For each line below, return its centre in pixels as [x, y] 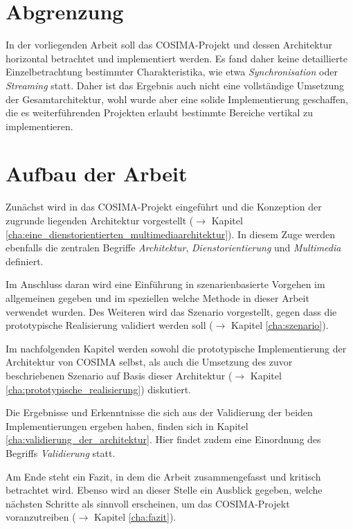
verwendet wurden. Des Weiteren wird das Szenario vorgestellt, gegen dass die [171, 311]
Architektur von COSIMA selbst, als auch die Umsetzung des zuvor [149, 362]
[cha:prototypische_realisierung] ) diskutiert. [98, 389]
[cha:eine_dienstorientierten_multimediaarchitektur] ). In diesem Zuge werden [170, 234]
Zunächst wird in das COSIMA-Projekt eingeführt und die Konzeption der [164, 207]
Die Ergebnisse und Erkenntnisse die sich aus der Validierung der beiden [159, 412]
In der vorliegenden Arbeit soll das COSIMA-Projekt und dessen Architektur [169, 45]
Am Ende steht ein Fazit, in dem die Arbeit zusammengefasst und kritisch [163, 476]
